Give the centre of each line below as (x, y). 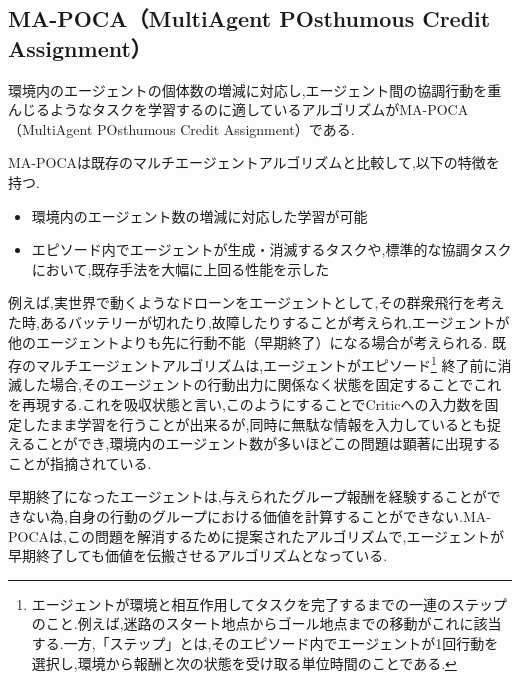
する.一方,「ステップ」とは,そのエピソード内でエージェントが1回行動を (265, 642)
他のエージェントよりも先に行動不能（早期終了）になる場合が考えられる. (248, 341)
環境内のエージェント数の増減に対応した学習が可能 (199, 215)
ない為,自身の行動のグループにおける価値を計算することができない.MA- (256, 515)
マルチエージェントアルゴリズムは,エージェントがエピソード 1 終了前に (266, 363)
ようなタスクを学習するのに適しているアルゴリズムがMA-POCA (259, 109)
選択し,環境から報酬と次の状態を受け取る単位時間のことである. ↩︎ (244, 662)
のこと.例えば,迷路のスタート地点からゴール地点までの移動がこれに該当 (266, 623)
